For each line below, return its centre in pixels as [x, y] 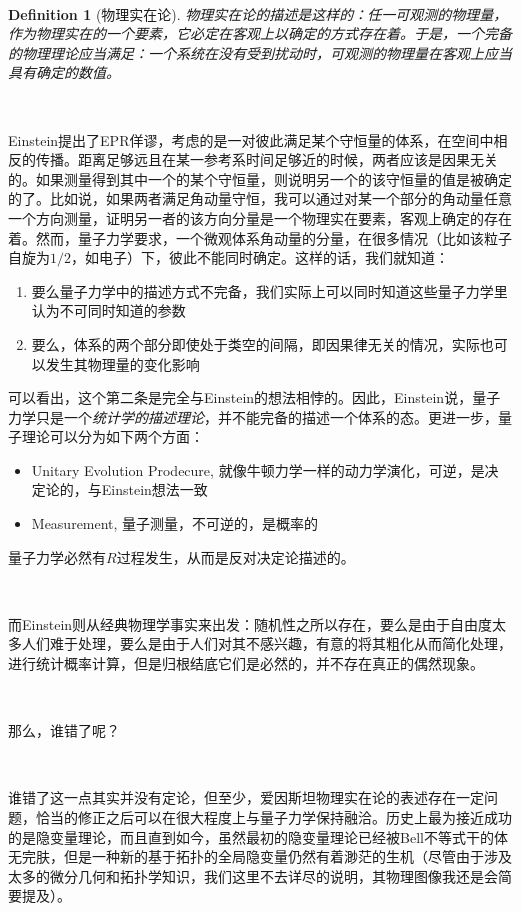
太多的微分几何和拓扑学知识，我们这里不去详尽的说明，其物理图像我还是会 [253, 875]
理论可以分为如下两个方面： [112, 436]
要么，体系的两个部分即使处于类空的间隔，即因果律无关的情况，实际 [255, 343]
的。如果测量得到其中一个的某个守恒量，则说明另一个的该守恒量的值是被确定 [260, 178]
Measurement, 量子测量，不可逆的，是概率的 [175, 523]
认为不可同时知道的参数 [108, 310]
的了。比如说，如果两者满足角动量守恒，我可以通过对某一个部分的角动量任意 [260, 198]
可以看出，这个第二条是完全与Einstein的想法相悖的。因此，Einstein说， [240, 397]
